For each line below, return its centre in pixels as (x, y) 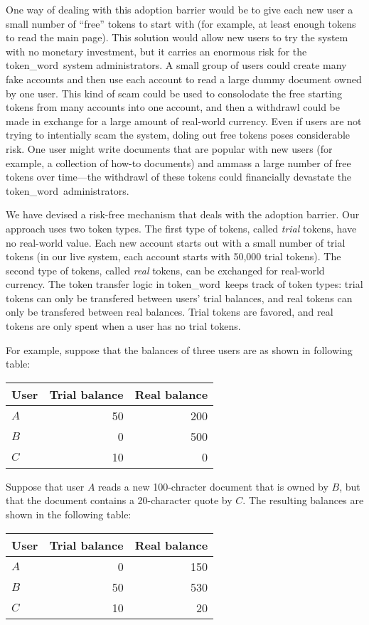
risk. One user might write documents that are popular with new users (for (169, 148)
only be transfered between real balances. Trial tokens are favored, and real (170, 312)
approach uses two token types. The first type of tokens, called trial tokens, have (181, 228)
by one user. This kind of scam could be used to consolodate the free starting (174, 93)
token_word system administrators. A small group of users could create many (176, 65)
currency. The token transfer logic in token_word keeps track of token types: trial (184, 284)
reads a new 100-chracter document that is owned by (213, 486)
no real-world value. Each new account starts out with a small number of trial (176, 242)
